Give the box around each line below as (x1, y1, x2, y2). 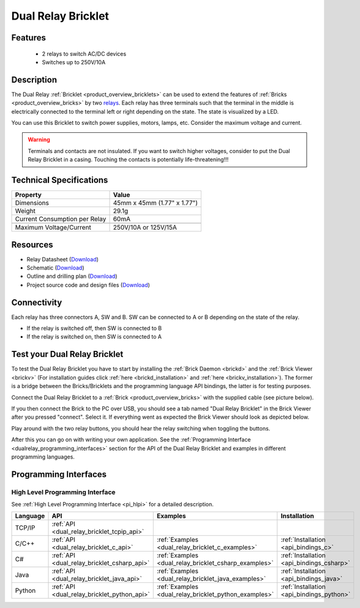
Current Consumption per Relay (15, 215, 107, 223)
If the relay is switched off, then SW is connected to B (26, 325, 162, 332)
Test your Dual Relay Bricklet (11, 349, 124, 359)
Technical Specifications (11, 175, 108, 186)
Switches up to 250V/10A (42, 58, 106, 66)
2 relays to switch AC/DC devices (42, 50, 127, 58)
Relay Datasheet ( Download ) (26, 255, 99, 263)
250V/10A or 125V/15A (113, 223, 177, 232)
